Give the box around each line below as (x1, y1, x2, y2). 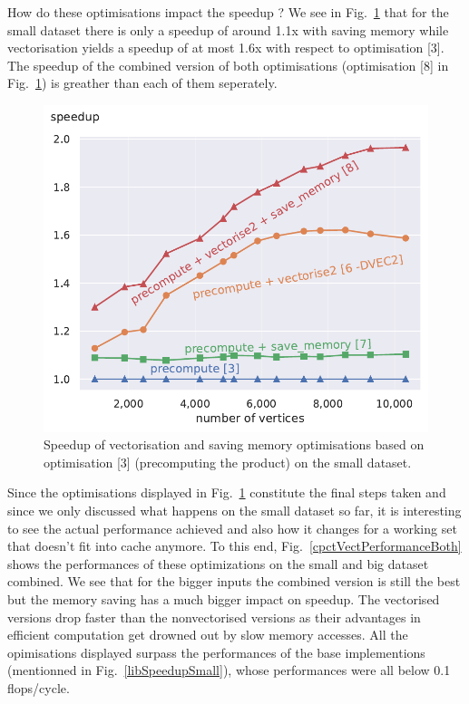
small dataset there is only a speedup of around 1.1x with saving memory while (7, 20, 449, 39)
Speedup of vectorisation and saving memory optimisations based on (44, 435, 425, 454)
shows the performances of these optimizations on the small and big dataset (7, 554, 429, 573)
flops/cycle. (7, 678, 70, 697)
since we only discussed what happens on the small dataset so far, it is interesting (7, 501, 462, 520)
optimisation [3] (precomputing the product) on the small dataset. (44, 452, 412, 471)
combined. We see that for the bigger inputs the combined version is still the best (7, 572, 461, 591)
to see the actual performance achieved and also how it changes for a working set (7, 518, 457, 537)
